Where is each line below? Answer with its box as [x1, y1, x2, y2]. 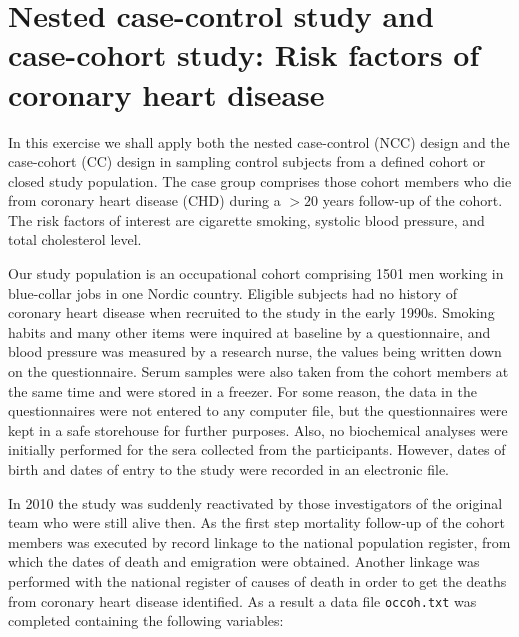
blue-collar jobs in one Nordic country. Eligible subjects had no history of [8, 282, 458, 303]
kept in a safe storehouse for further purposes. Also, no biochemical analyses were [8, 419, 508, 440]
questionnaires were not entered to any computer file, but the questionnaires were [8, 400, 508, 421]
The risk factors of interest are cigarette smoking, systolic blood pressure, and [8, 209, 485, 230]
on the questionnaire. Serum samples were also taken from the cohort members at [8, 361, 509, 382]
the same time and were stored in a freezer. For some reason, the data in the [8, 380, 477, 401]
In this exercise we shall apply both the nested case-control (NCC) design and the [8, 131, 510, 152]
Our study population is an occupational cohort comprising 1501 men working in [8, 263, 504, 284]
